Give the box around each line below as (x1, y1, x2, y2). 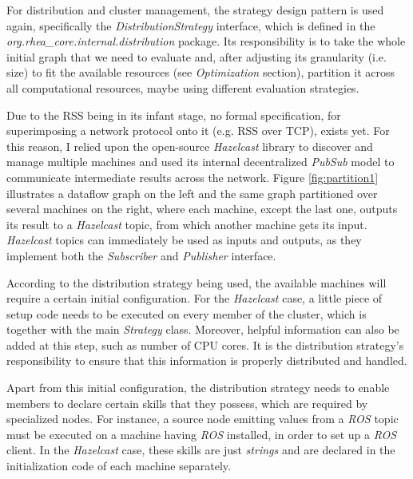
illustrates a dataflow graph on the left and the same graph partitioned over (6, 184, 378, 201)
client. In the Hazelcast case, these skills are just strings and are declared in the (6, 441, 395, 458)
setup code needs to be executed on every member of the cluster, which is (6, 305, 367, 322)
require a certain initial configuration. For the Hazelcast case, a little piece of (6, 290, 383, 307)
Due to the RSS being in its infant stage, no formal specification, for (6, 106, 341, 123)
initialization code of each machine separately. (6, 457, 231, 474)
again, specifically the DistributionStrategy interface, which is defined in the (6, 17, 375, 34)
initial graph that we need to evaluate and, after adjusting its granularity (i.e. (6, 48, 387, 65)
